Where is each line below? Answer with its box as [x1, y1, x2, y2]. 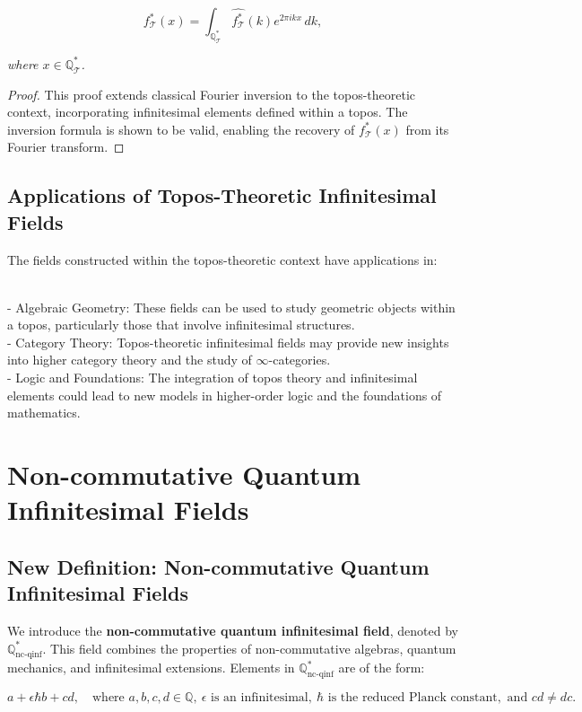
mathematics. [7, 403, 81, 422]
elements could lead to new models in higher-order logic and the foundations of [7, 385, 442, 404]
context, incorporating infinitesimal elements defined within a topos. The [7, 102, 408, 121]
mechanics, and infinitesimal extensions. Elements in [7, 658, 295, 677]
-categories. [268, 350, 331, 369]
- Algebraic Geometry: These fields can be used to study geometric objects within [7, 297, 456, 316]
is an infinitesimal [211, 691, 308, 705]
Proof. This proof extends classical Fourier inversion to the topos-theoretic [7, 84, 416, 103]
